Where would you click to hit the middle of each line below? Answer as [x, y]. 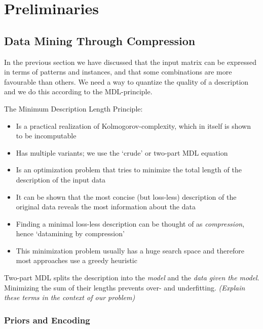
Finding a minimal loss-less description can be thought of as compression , [130, 223]
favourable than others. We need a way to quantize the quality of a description [126, 81]
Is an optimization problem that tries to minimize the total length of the [129, 170]
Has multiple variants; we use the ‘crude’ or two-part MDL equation [122, 152]
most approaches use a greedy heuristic [77, 260]
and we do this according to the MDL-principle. [78, 92]
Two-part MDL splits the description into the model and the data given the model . [132, 278]
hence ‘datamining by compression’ [70, 233]
